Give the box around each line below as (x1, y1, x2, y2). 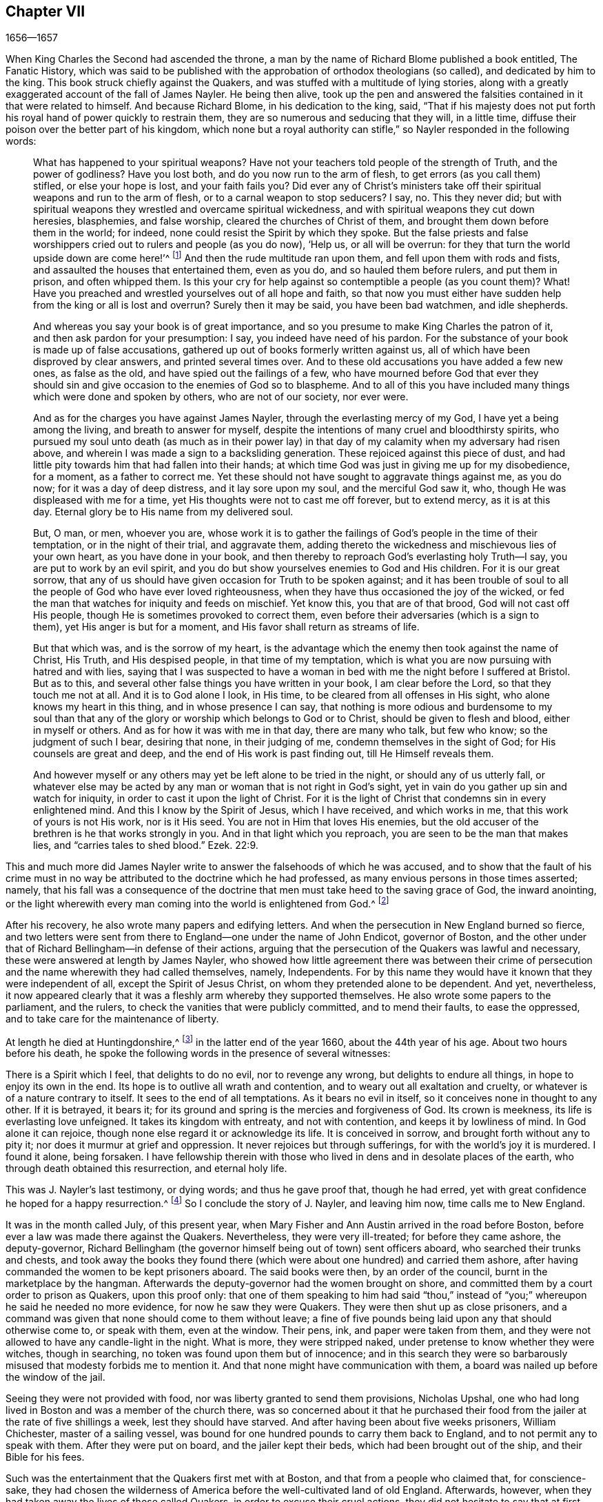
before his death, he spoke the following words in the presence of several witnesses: (6, 1047, 391, 1060)
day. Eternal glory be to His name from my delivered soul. (33, 506, 294, 518)
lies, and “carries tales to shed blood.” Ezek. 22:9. (33, 839, 258, 852)
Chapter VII (6, 3, 85, 20)
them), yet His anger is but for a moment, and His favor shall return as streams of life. (33, 621, 420, 633)
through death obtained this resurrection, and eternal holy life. (6, 1162, 287, 1175)
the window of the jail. (6, 1371, 105, 1383)
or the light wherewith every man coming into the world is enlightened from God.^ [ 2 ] (6, 896, 389, 909)
